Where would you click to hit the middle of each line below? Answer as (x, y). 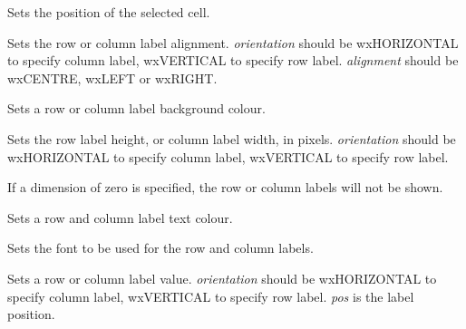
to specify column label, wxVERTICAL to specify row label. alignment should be (233, 60)
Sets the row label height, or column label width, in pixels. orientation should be (232, 138)
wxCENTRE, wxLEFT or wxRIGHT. (112, 77)
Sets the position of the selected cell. (109, 12)
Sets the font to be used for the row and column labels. (160, 248)
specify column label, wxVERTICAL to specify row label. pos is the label (211, 296)
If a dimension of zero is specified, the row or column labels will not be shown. (225, 187)
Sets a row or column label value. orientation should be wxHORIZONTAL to (222, 278)
